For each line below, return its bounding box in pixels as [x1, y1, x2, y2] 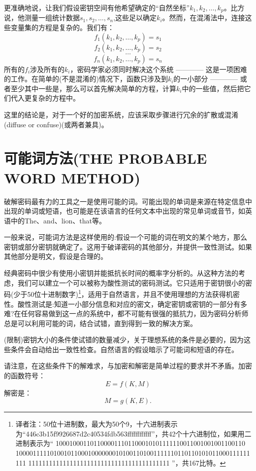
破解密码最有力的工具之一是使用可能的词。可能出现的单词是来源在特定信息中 [4, 196, 252, 206]
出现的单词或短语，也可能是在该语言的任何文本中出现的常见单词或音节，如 [4, 206, 245, 216]
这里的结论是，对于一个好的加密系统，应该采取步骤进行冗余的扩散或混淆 [4, 109, 238, 120]
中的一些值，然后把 [182, 83, 244, 93]
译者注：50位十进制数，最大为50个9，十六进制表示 [15, 419, 178, 429]
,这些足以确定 [113, 12, 157, 23]
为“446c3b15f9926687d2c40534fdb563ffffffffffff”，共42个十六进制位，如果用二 [15, 428, 252, 438]
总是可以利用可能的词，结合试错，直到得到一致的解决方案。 [4, 318, 197, 328]
